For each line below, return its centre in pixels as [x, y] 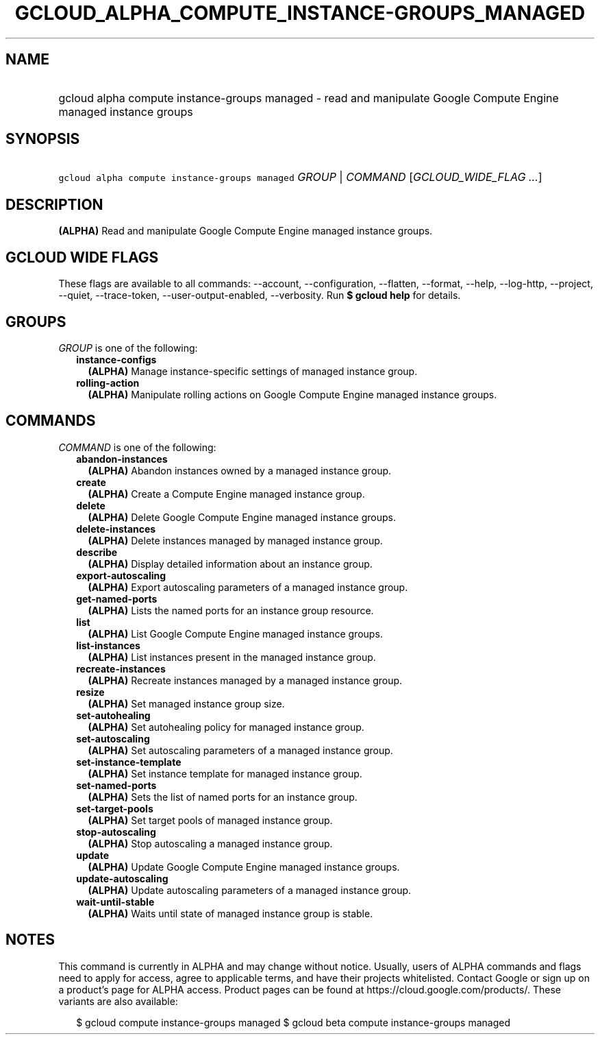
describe [97, 552]
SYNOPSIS [43, 139]
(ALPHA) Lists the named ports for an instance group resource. [231, 610]
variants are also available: [118, 1001]
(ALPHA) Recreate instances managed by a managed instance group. [245, 680]
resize [90, 692]
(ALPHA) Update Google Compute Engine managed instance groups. [244, 867]
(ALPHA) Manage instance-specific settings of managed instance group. [253, 371]
